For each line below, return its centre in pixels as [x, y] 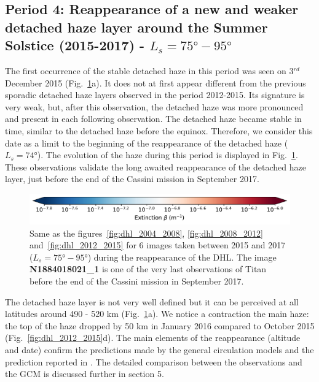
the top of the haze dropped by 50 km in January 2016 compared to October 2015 [160, 325]
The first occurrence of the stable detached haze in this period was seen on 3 [149, 70]
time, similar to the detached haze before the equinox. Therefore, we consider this [159, 130]
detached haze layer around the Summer [136, 27]
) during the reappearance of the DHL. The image [182, 257]
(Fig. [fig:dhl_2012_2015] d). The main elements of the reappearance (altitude [153, 338]
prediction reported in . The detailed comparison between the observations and [154, 361]
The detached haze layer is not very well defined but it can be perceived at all [152, 301]
